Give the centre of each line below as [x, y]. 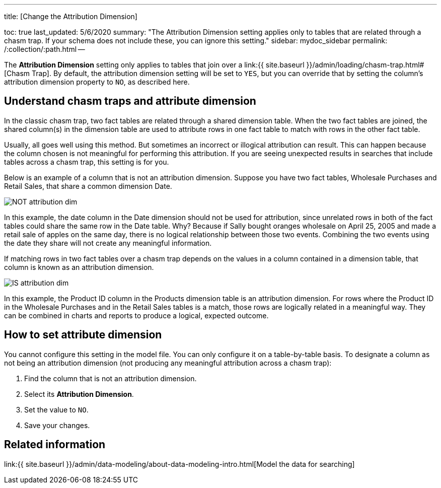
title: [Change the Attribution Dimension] [71, 16]
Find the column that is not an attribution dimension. [111, 378]
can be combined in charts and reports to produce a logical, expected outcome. [136, 315]
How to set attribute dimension [83, 335]
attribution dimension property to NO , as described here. [97, 82]
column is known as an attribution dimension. [79, 267]
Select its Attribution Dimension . [79, 394]
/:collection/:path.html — [45, 49]
